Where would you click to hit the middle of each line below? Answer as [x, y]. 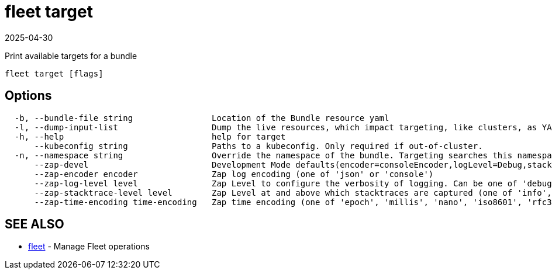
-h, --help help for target [150, 136]
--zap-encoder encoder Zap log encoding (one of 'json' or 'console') [234, 174]
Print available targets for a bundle [71, 56]
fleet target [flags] [54, 73]
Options [28, 96]
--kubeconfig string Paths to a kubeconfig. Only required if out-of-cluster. [258, 146]
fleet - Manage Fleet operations [89, 247]
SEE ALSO [34, 224]
